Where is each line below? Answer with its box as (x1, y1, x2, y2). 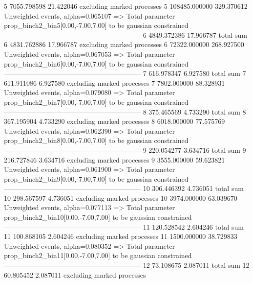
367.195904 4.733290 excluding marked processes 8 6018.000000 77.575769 (4, 116, 225, 126)
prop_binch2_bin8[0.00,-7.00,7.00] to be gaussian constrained (4, 135, 189, 145)
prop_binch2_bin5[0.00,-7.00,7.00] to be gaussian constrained (4, 20, 189, 30)
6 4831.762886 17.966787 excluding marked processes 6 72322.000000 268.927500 (4, 39, 244, 49)
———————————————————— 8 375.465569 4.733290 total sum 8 (4, 106, 246, 117)
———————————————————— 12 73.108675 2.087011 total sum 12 (4, 260, 250, 270)
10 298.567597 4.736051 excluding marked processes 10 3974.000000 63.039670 (4, 192, 237, 203)
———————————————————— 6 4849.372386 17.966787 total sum (4, 29, 247, 40)
